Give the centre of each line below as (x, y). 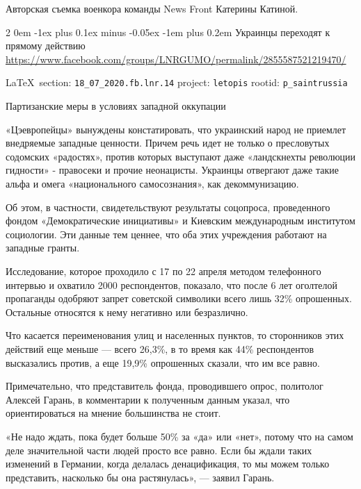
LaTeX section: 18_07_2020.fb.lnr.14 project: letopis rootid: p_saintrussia (177, 82)
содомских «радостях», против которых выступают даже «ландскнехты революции (181, 156)
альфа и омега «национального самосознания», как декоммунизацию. (152, 183)
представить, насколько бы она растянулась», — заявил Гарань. (140, 477)
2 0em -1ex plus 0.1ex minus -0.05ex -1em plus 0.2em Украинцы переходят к (168, 32)
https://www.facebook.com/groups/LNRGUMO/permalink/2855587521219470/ (176, 59)
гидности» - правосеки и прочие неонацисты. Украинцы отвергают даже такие (172, 170)
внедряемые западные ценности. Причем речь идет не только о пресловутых (168, 143)
